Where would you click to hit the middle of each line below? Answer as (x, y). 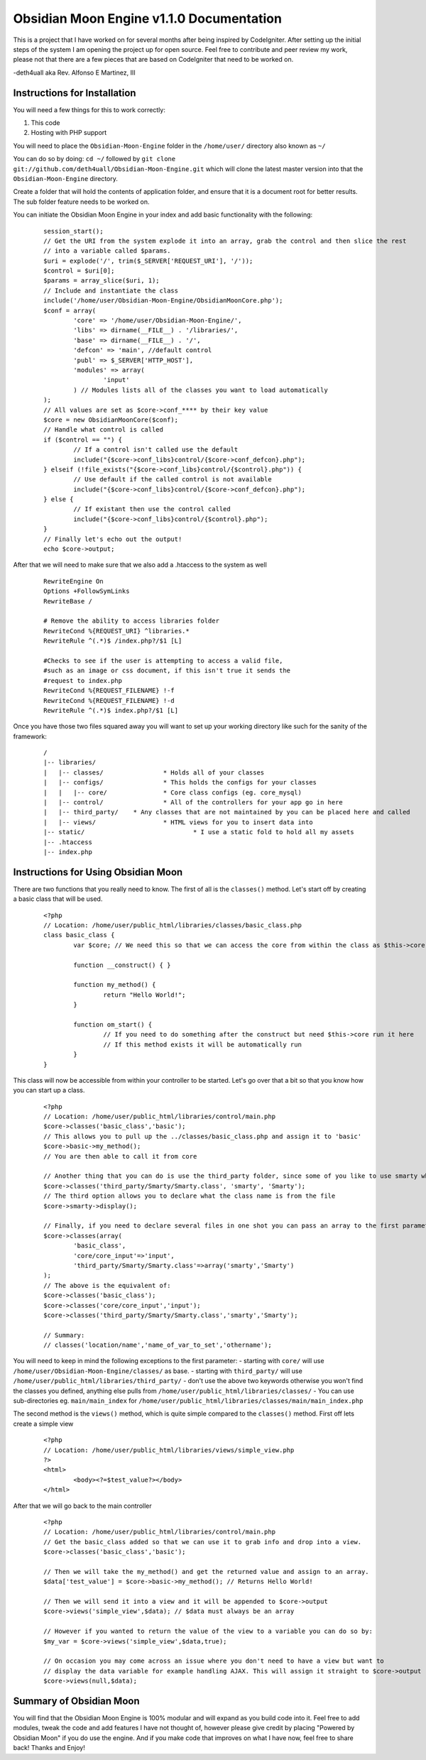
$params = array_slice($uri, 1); (102, 281)
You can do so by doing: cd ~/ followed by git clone (94, 159)
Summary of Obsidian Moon (76, 1701)
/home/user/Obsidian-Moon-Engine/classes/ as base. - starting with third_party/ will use (158, 1371)
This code (45, 123)
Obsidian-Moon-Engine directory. (66, 178)
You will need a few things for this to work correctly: (89, 109)
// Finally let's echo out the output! (113, 539)
